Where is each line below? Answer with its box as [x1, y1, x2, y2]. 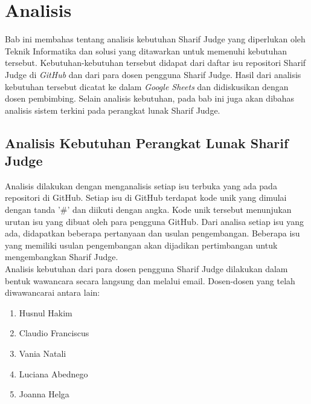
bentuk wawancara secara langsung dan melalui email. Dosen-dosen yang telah [5, 274, 295, 287]
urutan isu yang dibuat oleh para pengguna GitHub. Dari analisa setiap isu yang [5, 215, 304, 227]
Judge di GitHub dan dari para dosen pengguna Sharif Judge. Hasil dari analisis [5, 68, 301, 80]
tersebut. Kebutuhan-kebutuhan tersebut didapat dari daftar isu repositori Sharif [5, 56, 306, 69]
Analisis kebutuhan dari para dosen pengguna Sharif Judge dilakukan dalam [5, 262, 288, 275]
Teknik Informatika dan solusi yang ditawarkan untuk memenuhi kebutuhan [5, 44, 287, 57]
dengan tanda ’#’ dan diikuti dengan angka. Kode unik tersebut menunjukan [5, 203, 292, 216]
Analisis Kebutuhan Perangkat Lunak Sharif [5, 133, 289, 152]
